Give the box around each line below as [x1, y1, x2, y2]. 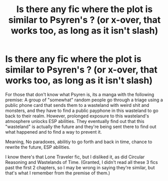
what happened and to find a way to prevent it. [5, 129, 102, 135]
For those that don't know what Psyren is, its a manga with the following [5, 91, 154, 97]
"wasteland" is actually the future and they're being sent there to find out [5, 124, 157, 130]
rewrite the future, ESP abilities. [5, 144, 70, 150]
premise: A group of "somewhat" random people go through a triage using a [5, 97, 163, 103]
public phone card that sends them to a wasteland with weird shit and [5, 102, 149, 108]
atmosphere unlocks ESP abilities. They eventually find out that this [5, 118, 145, 124]
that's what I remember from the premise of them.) [5, 170, 111, 176]
